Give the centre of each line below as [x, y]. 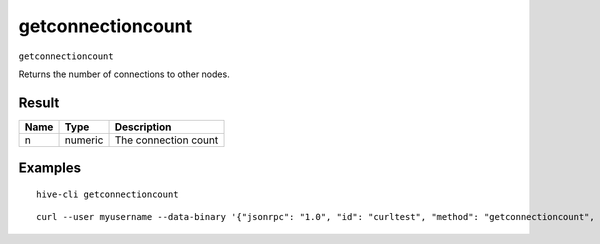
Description [143, 127]
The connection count [166, 140]
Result [39, 102]
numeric [84, 140]
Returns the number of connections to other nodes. [124, 74]
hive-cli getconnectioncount [107, 194]
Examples [50, 168]
